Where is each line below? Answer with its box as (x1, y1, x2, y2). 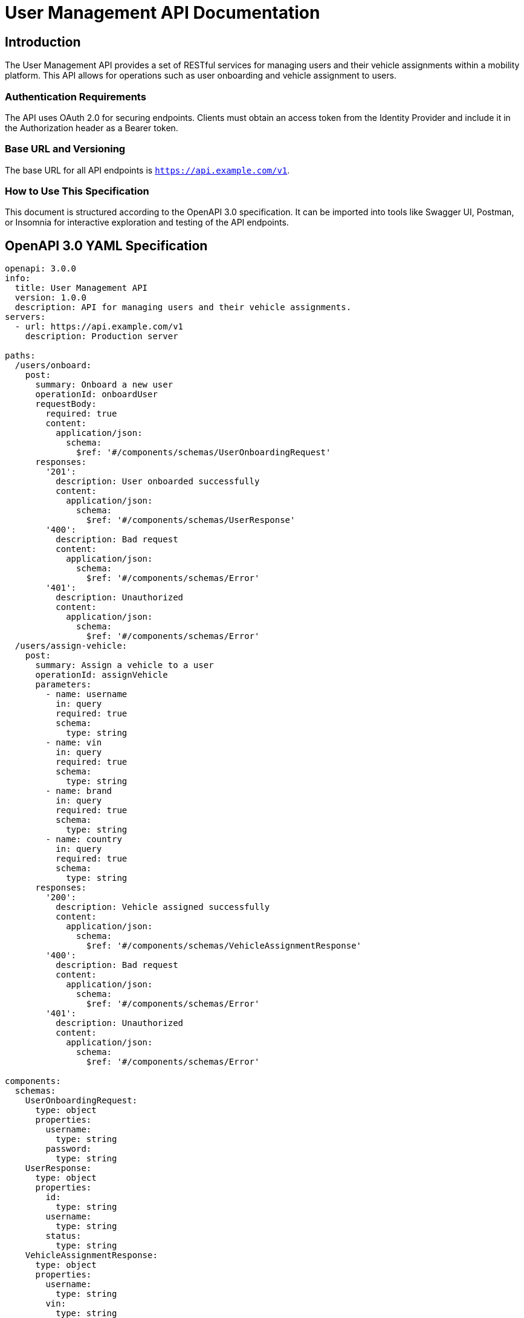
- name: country (45, 834, 122, 845)
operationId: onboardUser (35, 389, 158, 400)
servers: (5, 312, 46, 322)
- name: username (45, 689, 128, 700)
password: (45, 1144, 92, 1154)
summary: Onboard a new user (35, 380, 173, 390)
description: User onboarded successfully (56, 476, 260, 487)
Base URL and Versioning (5, 143, 126, 155)
